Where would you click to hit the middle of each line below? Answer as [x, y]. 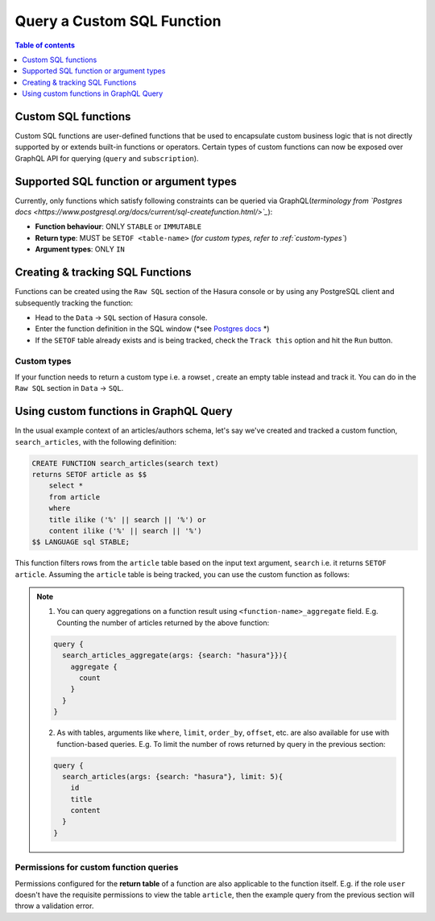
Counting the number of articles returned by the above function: [163, 622]
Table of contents [45, 45]
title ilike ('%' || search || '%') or [128, 519]
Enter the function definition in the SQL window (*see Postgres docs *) [152, 329]
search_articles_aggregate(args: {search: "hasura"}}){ [174, 655]
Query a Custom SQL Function [118, 21]
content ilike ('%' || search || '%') [125, 531]
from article [75, 497]
